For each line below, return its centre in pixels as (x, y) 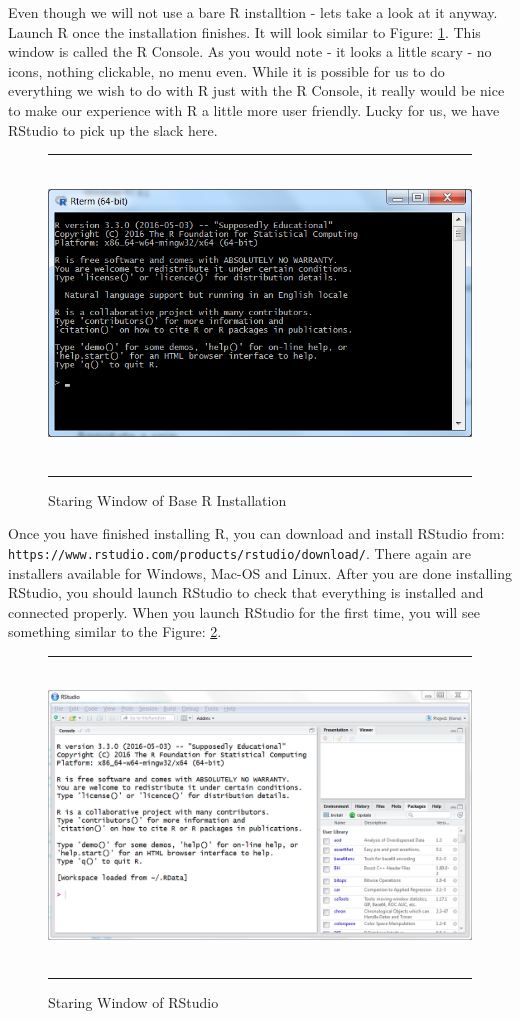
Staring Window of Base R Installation (167, 499)
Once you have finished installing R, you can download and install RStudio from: (256, 533)
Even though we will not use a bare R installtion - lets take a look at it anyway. (253, 12)
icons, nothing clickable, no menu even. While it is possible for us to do (226, 70)
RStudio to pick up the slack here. (113, 129)
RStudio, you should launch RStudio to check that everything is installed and (246, 592)
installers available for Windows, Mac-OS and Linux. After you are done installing (260, 572)
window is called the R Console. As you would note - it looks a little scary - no (250, 51)
